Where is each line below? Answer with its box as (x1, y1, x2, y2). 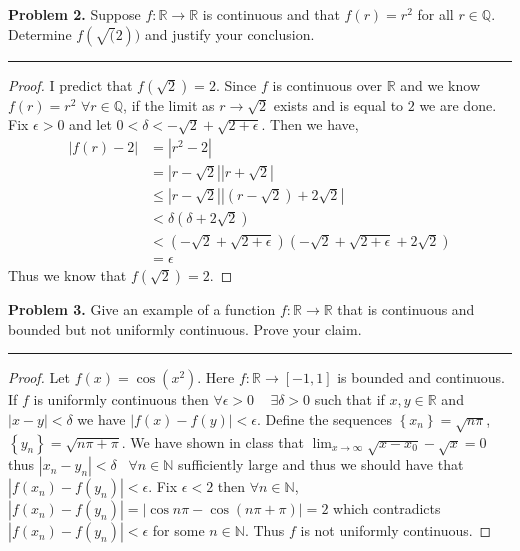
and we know (400, 74, 481, 95)
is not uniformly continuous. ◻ (300, 520, 492, 541)
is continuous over (272, 74, 383, 95)
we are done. (419, 94, 497, 115)
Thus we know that (8, 264, 127, 285)
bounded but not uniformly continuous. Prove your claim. (8, 318, 362, 339)
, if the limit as (123, 94, 215, 115)
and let (69, 114, 112, 135)
